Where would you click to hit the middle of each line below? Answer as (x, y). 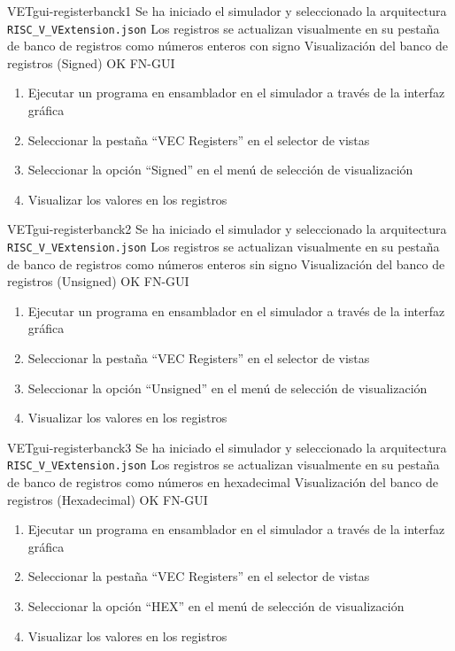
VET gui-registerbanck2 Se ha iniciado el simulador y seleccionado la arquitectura (227, 229)
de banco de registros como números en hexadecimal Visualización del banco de (223, 482)
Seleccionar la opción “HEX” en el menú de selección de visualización (216, 606)
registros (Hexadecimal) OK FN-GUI (108, 499)
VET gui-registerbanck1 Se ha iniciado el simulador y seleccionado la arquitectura (227, 11)
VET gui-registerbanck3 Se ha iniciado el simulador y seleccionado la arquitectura (227, 447)
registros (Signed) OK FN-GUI (91, 62)
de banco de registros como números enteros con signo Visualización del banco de (227, 46)
